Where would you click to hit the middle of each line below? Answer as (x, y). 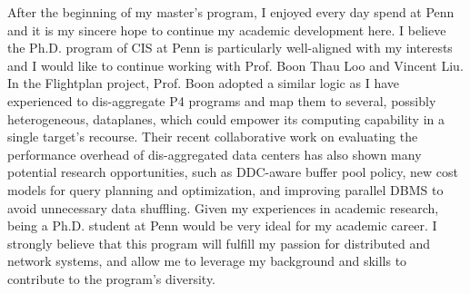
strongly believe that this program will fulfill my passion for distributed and (219, 243)
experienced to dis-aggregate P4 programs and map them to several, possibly (222, 100)
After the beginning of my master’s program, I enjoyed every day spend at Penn (231, 12)
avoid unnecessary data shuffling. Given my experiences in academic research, (223, 207)
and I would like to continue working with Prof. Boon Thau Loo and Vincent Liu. (235, 65)
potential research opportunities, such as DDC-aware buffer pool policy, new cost (233, 172)
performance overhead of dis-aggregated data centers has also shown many (215, 154)
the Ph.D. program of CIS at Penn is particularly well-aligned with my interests (230, 48)
